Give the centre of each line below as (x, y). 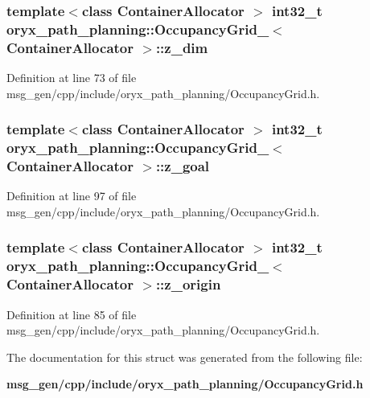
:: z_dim (182, 47)
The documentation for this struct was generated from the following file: (185, 357)
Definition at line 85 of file (72, 314)
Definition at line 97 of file (72, 196)
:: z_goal (183, 166)
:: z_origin (188, 284)
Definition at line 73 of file (72, 78)
